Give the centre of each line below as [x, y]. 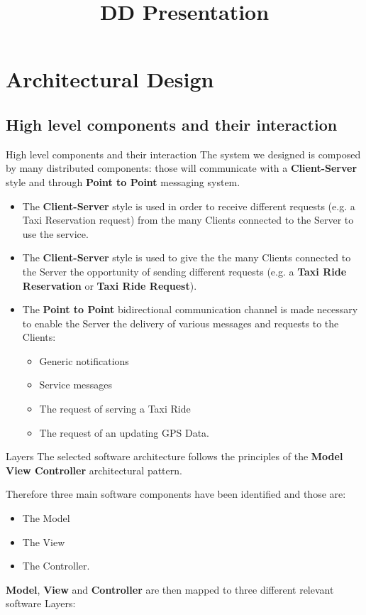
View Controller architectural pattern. [94, 470]
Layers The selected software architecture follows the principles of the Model [174, 456]
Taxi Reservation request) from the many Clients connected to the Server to [188, 220]
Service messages [76, 385]
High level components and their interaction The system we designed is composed [183, 154]
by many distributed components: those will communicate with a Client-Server [182, 168]
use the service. [55, 233]
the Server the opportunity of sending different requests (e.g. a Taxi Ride [184, 271]
